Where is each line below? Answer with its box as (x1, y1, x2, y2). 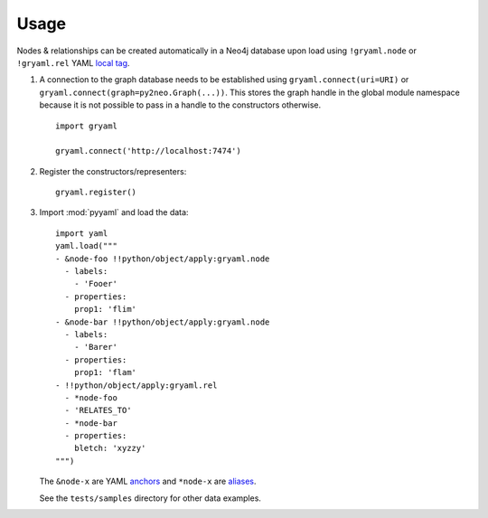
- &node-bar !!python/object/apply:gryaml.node (55, 316, 270, 327)
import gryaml (55, 120, 117, 131)
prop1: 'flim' (73, 304, 137, 315)
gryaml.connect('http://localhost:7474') (55, 146, 241, 156)
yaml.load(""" (55, 240, 117, 251)
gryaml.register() (55, 187, 137, 198)
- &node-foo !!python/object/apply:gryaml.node (55, 253, 270, 264)
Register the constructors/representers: (39, 165, 187, 176)
